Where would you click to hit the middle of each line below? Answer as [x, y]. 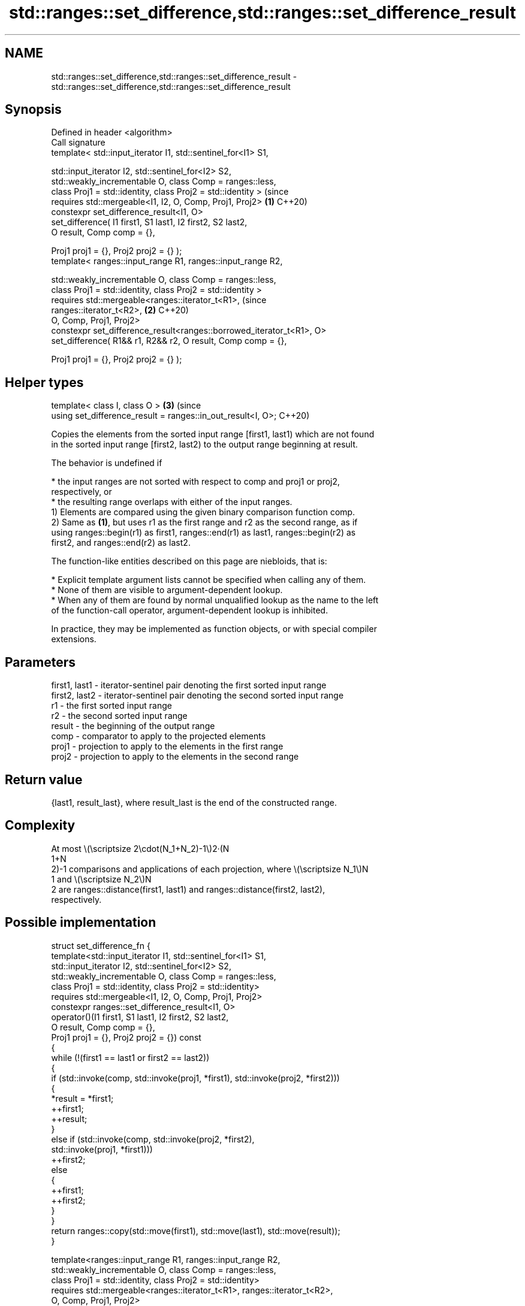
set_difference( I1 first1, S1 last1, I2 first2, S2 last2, [149, 222]
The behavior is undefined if [107, 463]
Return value [44, 779]
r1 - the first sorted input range [111, 706]
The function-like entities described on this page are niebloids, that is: [189, 561]
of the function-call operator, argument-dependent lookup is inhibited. [190, 610]
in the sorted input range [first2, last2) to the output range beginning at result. [205, 445]
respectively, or [82, 492]
